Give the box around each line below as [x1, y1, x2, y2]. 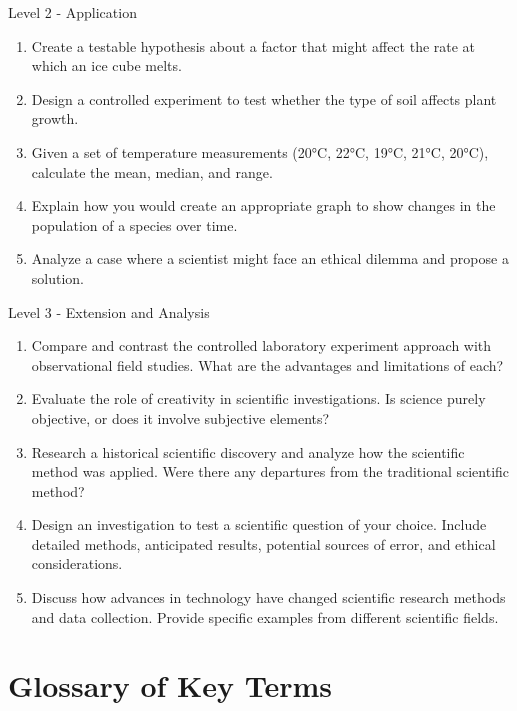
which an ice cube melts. [31, 55, 182, 76]
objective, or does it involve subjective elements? [31, 407, 330, 428]
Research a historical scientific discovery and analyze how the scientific [31, 441, 465, 462]
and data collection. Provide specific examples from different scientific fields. [31, 606, 499, 627]
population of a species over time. [31, 214, 238, 235]
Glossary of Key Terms [8, 665, 333, 706]
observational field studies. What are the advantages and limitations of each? [31, 354, 504, 375]
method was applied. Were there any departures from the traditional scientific [31, 461, 510, 482]
